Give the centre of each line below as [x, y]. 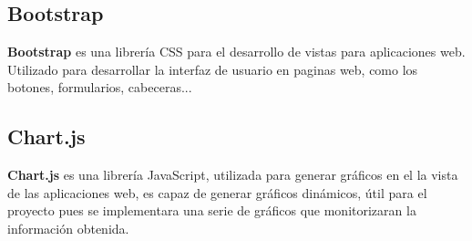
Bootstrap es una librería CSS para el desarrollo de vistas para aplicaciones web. [236, 52]
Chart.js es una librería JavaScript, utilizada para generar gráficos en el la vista [233, 175]
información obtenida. [68, 228]
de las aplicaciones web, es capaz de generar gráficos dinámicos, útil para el [217, 192]
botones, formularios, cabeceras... [100, 87]
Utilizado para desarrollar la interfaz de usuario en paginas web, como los [213, 69]
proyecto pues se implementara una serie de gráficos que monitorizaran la [212, 210]
